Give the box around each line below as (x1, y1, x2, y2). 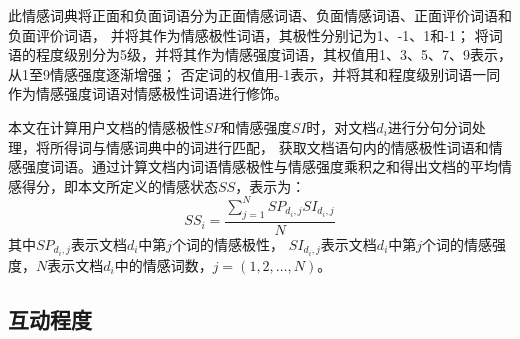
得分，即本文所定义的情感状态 (21, 175, 218, 196)
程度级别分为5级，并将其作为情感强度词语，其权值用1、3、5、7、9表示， (35, 44, 512, 65)
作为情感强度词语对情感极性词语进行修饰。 (8, 83, 288, 104)
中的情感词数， (114, 254, 213, 275)
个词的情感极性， (172, 233, 285, 254)
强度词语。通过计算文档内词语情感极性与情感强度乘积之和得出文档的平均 (21, 156, 498, 177)
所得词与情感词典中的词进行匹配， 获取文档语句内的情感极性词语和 (49, 136, 489, 157)
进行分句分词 (387, 116, 472, 137)
